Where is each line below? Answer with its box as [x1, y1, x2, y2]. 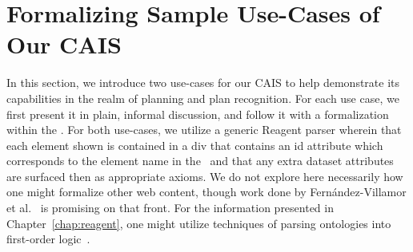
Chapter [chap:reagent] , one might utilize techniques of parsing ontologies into [6, 215, 391, 231]
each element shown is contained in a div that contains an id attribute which [6, 136, 383, 153]
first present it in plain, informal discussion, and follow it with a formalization [6, 105, 389, 122]
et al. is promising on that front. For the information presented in [6, 199, 334, 216]
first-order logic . [6, 230, 90, 247]
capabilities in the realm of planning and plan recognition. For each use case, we [6, 89, 399, 106]
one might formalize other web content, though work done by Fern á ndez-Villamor [6, 183, 407, 200]
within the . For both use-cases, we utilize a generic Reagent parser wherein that [6, 121, 402, 138]
